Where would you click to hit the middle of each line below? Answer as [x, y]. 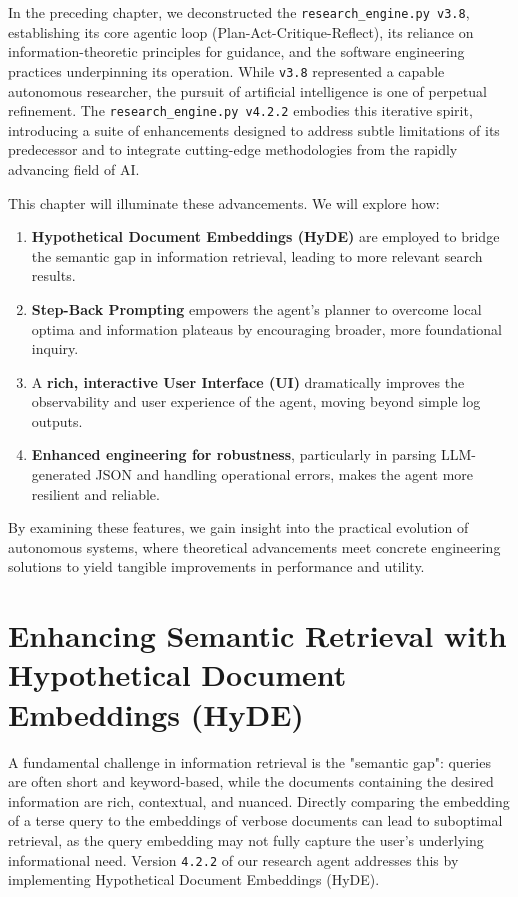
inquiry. [55, 348]
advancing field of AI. [74, 168]
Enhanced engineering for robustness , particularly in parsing [234, 454]
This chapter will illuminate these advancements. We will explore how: [224, 202]
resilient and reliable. [95, 493]
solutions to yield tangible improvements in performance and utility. [216, 566]
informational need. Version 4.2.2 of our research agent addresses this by [233, 859]
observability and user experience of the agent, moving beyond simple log [256, 401]
